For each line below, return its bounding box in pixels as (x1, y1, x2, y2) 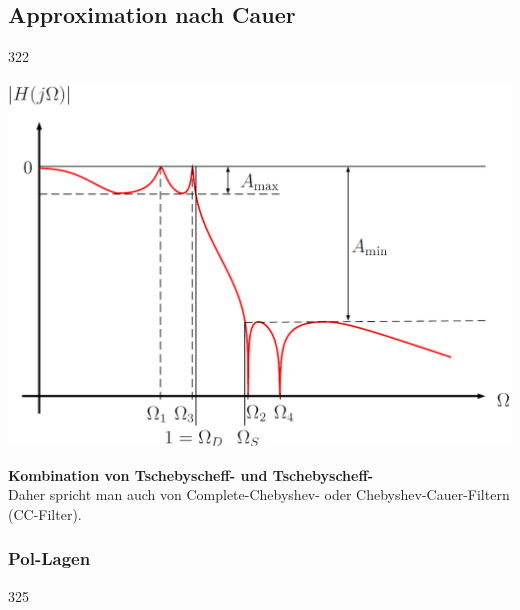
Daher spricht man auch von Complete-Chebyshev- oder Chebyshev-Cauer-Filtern (8, 484, 510, 505)
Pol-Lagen (8, 546, 91, 571)
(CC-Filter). (8, 503, 82, 524)
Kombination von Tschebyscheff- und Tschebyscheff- (8, 464, 374, 485)
